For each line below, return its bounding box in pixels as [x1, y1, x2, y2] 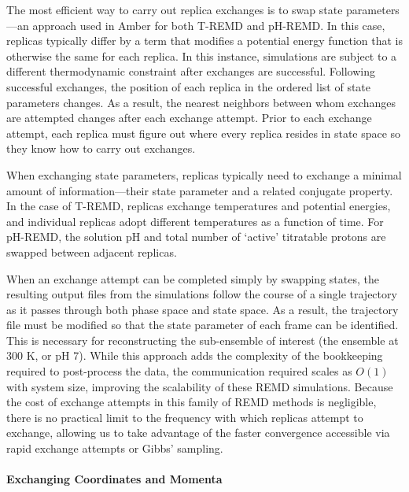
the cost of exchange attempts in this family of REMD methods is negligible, [6, 394, 377, 410]
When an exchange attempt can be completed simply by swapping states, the [6, 270, 379, 287]
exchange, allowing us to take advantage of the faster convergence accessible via [6, 424, 390, 441]
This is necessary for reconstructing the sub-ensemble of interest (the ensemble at [6, 331, 399, 348]
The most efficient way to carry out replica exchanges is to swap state [6, 2, 343, 17]
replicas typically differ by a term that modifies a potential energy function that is [6, 32, 403, 49]
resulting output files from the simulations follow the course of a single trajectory [6, 286, 397, 302]
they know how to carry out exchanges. [6, 140, 196, 157]
